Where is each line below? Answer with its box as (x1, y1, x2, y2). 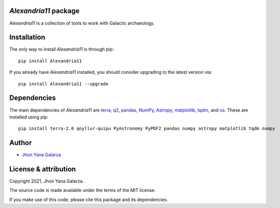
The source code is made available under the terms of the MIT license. (9, 187, 156, 193)
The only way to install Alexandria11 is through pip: (9, 46, 114, 52)
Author (9, 139, 32, 147)
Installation (9, 33, 45, 42)
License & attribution (9, 165, 76, 173)
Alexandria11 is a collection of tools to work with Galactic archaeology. (9, 20, 155, 26)
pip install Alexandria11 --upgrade (18, 81, 109, 86)
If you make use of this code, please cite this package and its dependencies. (9, 196, 168, 202)
